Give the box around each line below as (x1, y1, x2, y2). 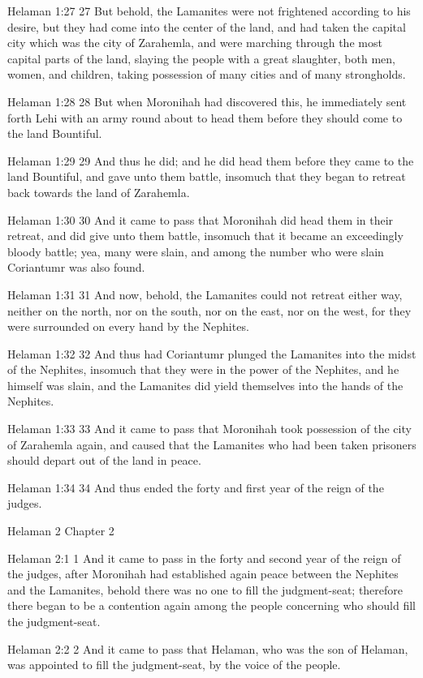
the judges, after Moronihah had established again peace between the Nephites (7, 565, 399, 582)
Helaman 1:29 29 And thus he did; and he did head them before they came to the (7, 152, 414, 169)
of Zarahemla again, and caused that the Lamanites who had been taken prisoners (7, 436, 417, 453)
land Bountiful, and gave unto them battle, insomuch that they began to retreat (7, 168, 406, 185)
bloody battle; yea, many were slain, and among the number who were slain (7, 242, 384, 260)
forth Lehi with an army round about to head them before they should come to (7, 109, 403, 126)
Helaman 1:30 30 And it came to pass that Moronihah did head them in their (7, 211, 394, 228)
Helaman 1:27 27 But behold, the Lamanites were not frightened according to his (7, 2, 411, 19)
